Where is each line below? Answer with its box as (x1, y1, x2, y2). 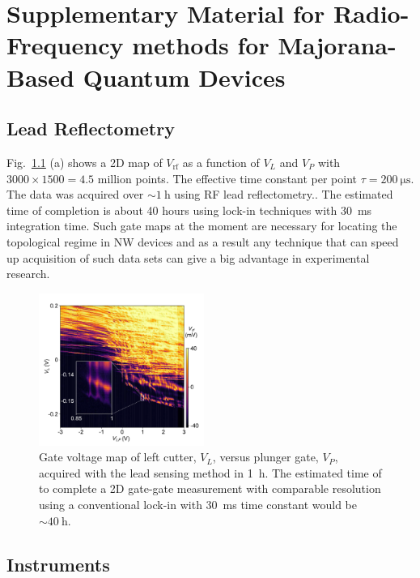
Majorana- (278, 28, 397, 62)
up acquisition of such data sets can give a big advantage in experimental (6, 249, 370, 266)
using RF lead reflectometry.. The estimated (174, 186, 393, 203)
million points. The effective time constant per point (97, 169, 358, 186)
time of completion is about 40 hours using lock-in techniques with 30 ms (6, 201, 372, 218)
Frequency (6, 28, 124, 62)
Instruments (6, 551, 110, 576)
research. (6, 265, 50, 282)
